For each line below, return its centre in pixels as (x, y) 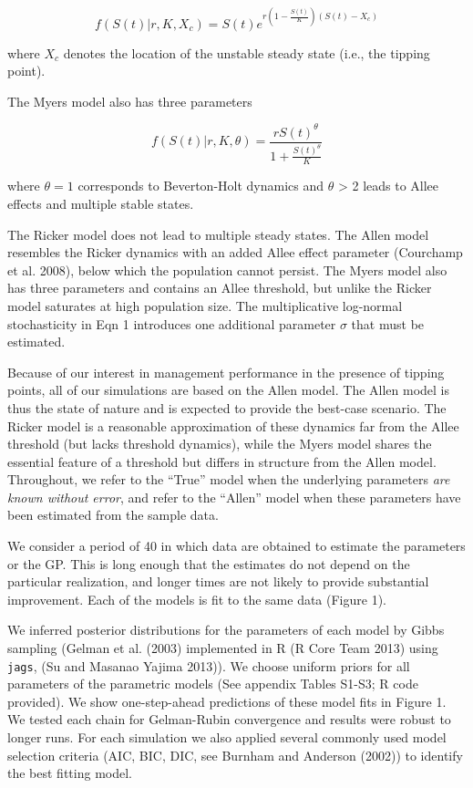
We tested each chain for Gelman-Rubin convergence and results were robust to (229, 719)
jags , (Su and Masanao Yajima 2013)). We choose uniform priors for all (209, 665)
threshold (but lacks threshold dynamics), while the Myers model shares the (220, 444)
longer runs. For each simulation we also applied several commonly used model (227, 737)
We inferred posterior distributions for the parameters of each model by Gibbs (226, 630)
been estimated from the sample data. (113, 515)
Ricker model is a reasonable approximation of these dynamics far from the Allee (233, 425)
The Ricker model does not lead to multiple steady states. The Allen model (218, 234)
